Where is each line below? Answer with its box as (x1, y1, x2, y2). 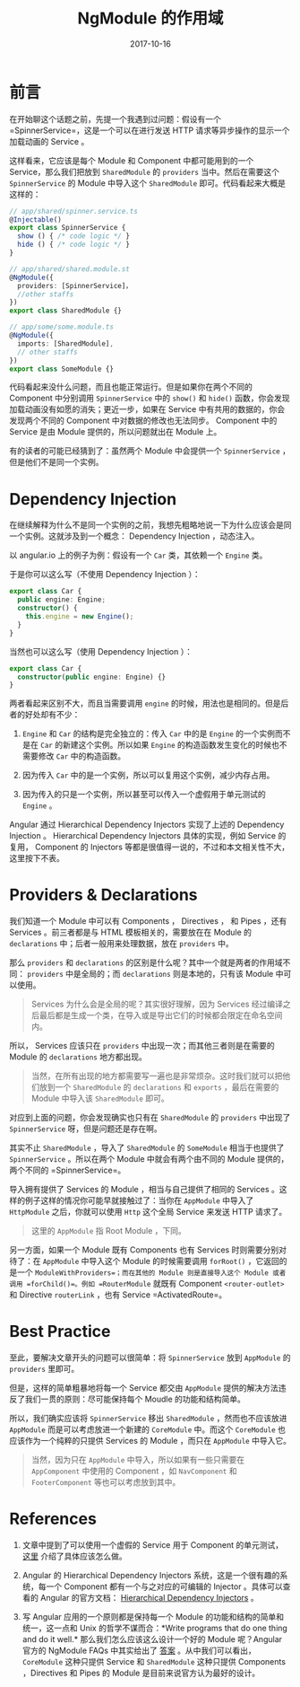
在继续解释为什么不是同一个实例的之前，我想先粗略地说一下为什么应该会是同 (9, 520, 292, 531)
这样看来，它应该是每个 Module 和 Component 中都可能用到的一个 (9, 154, 254, 166)
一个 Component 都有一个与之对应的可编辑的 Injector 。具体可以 (46, 1581, 284, 1592)
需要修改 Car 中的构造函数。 (21, 751, 126, 761)
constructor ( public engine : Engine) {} (17, 672, 167, 681)
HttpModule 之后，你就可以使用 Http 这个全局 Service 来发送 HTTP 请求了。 (9, 1207, 287, 1217)
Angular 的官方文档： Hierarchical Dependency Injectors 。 (39, 1593, 259, 1604)
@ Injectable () (9, 215, 63, 224)
